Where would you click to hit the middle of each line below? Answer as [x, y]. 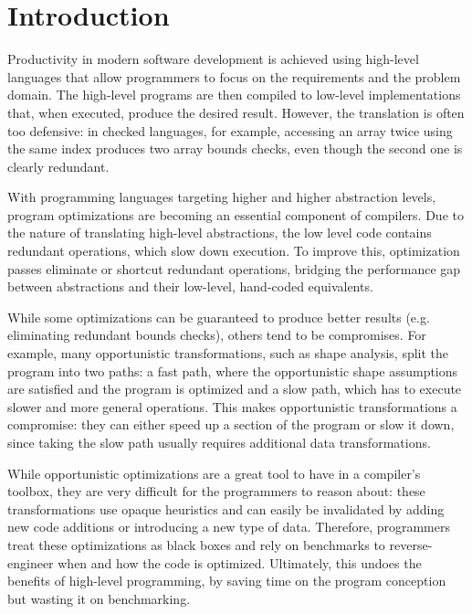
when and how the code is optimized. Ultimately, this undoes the [240, 562]
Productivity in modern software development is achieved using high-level [213, 59]
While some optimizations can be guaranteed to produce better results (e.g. [219, 317]
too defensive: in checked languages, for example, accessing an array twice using [230, 130]
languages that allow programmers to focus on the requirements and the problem [234, 76]
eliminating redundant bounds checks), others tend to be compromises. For [217, 335]
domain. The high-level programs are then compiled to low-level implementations [234, 95]
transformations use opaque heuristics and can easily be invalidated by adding [226, 508]
